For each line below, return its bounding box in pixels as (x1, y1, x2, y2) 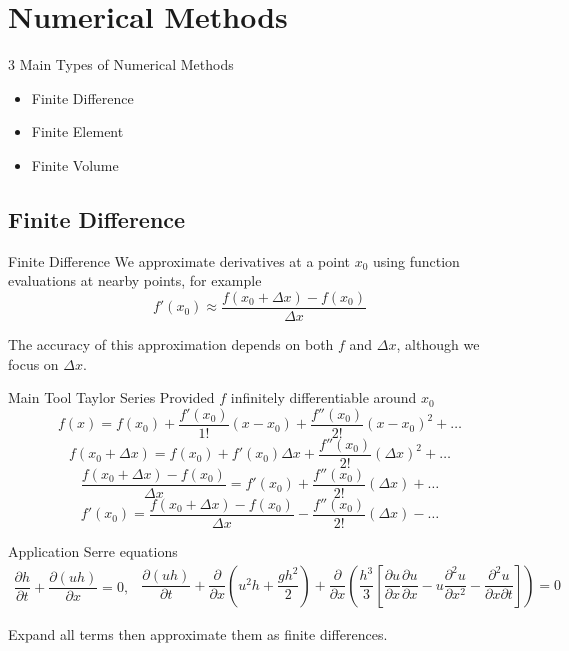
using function (373, 250, 460, 271)
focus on (8, 353, 59, 374)
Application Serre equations (8, 540, 178, 561)
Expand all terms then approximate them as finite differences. (8, 623, 388, 644)
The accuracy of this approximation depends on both (8, 333, 334, 354)
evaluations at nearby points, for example (8, 270, 262, 291)
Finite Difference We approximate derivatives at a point (8, 250, 351, 271)
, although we (396, 333, 480, 354)
